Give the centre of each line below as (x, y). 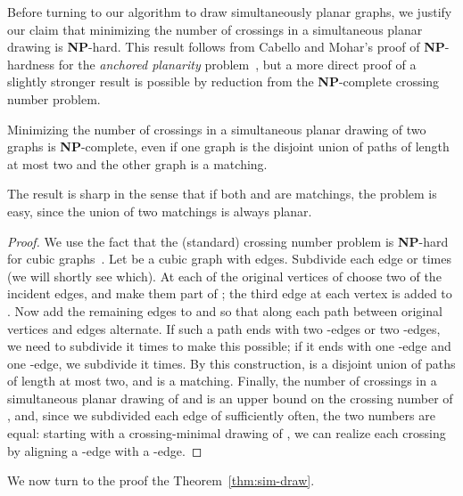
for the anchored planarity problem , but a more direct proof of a (237, 64)
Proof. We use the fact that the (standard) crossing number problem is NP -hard (228, 241)
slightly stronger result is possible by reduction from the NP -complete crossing (223, 81)
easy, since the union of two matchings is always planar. (160, 211)
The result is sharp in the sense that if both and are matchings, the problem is (222, 194)
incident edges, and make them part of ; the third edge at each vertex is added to (230, 293)
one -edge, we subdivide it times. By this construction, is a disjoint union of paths (231, 363)
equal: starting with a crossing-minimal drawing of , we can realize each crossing (227, 433)
